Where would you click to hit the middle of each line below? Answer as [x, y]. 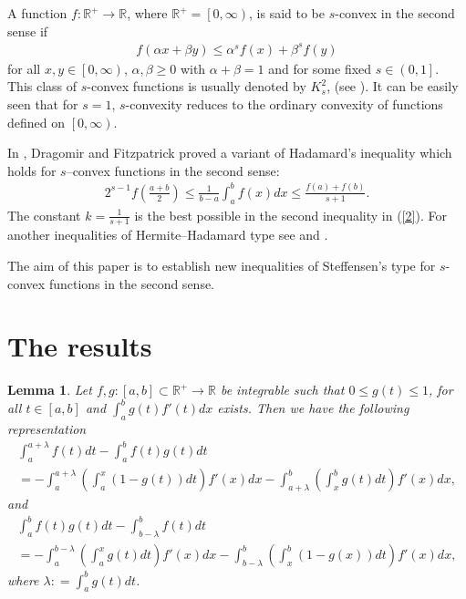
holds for [32, 170]
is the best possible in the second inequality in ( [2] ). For [290, 215]
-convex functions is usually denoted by [197, 86]
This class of [42, 86]
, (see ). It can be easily [393, 86]
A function [37, 13]
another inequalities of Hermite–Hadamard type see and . [168, 235]
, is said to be [287, 13]
